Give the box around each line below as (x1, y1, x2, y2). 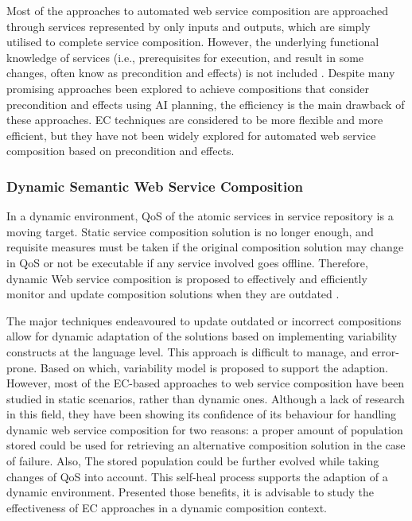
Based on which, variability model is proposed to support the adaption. (40, 359, 388, 375)
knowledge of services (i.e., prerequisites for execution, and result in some (6, 49, 364, 65)
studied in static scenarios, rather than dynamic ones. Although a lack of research (6, 390, 405, 406)
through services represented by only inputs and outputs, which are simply (6, 17, 371, 34)
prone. (6, 359, 37, 375)
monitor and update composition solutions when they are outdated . (6, 286, 340, 302)
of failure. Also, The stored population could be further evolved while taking (6, 453, 379, 469)
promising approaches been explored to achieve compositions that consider (6, 80, 369, 96)
